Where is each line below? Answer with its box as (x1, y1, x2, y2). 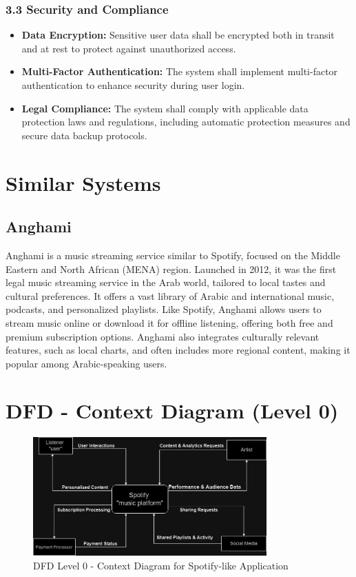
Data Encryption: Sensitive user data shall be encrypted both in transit (21, 28, 335, 42)
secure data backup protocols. (21, 128, 147, 142)
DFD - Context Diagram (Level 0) (6, 396, 339, 425)
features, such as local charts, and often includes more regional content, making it (6, 343, 350, 357)
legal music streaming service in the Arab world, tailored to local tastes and (6, 275, 326, 290)
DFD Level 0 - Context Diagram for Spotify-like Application (33, 558, 289, 572)
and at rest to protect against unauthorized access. (21, 41, 236, 55)
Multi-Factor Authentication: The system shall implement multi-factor (21, 64, 338, 79)
